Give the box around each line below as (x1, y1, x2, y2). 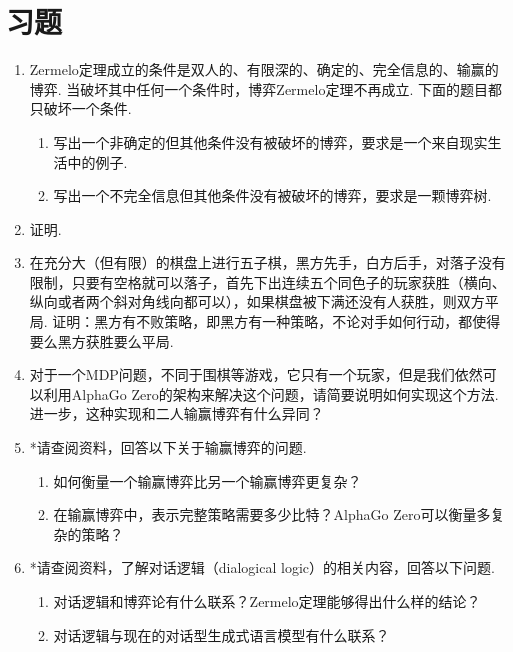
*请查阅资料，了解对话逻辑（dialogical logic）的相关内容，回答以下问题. (29, 557, 495, 578)
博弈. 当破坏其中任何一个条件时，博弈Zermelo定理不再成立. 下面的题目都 (29, 78, 502, 99)
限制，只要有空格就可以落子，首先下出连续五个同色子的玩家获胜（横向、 (29, 271, 506, 292)
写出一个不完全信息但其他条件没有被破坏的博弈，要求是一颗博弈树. (53, 185, 492, 206)
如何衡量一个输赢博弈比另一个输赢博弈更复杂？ (53, 470, 362, 491)
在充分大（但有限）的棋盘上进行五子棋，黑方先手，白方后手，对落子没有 (29, 252, 506, 273)
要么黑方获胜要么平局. (29, 330, 174, 351)
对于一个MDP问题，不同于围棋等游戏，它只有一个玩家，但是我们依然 (29, 364, 483, 385)
